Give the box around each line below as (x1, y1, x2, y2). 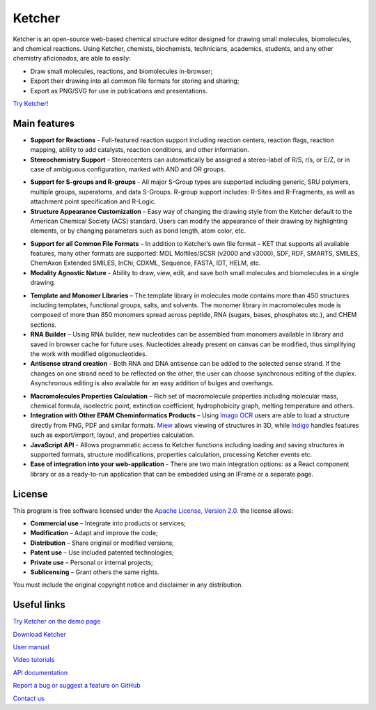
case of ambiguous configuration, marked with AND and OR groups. (30, 164, 226, 173)
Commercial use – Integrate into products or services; (30, 519, 186, 527)
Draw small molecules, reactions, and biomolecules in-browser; (30, 67, 213, 75)
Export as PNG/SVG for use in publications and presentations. (30, 86, 208, 95)
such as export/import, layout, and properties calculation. (30, 431, 195, 439)
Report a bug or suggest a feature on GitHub (13, 681, 141, 690)
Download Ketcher (13, 630, 66, 638)
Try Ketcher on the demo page (13, 617, 101, 626)
